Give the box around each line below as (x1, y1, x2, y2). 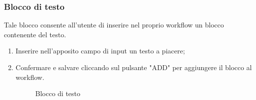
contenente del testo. (4, 29, 66, 39)
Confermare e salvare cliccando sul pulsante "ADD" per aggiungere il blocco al (15, 62, 252, 72)
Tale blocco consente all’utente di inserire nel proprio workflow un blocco (4, 20, 224, 30)
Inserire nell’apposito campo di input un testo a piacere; (15, 46, 185, 56)
